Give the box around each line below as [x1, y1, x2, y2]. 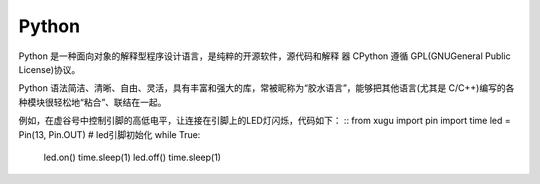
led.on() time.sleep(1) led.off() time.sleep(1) [43, 151, 222, 163]
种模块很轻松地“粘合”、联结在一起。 [18, 96, 167, 108]
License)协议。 [18, 63, 81, 75]
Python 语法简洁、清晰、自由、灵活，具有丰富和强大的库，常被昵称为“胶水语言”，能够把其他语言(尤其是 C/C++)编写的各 [18, 82, 515, 94]
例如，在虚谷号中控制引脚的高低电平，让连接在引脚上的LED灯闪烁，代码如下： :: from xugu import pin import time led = [18, 115, 511, 127]
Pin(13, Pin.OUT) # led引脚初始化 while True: [18, 128, 201, 140]
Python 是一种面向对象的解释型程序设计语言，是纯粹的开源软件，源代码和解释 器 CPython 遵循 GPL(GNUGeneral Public [18, 50, 511, 62]
